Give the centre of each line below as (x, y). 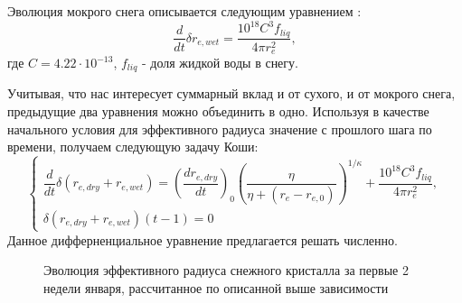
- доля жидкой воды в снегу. (220, 63)
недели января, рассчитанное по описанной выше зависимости (216, 288)
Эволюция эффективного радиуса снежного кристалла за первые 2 (226, 270)
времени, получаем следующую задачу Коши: (133, 147)
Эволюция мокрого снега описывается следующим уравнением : (184, 11)
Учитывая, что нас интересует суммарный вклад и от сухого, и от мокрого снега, (231, 93)
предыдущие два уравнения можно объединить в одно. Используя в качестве (218, 111)
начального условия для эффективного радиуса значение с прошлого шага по (220, 129)
